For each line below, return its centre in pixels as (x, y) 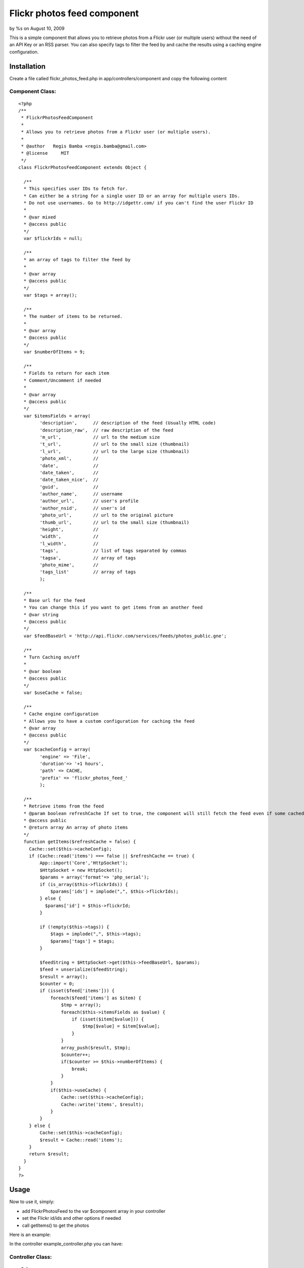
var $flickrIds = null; (53, 238)
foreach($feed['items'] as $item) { (96, 998)
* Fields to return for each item (66, 373)
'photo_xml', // (69, 459)
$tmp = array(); (81, 1005)
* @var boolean (42, 671)
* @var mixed (40, 217)
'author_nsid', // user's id (83, 508)
